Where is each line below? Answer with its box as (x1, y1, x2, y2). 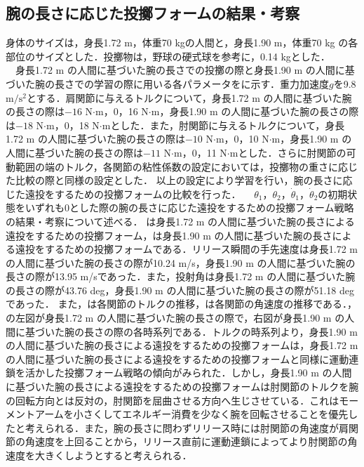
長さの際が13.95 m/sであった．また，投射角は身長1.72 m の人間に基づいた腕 (6, 269, 356, 284)
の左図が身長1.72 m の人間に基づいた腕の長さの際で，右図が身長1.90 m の (6, 310, 345, 325)
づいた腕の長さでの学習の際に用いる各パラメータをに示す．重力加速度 (6, 76, 330, 91)
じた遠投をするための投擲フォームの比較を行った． (6, 186, 241, 201)
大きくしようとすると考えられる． (34, 448, 192, 463)
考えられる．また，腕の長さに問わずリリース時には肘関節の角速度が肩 (25, 420, 349, 435)
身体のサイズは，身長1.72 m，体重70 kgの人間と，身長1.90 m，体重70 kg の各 (6, 35, 358, 50)
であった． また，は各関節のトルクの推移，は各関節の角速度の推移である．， (6, 296, 358, 311)
